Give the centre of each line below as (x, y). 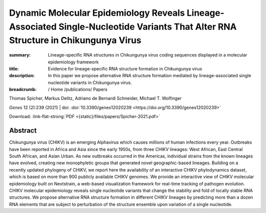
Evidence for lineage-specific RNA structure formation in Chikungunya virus (125, 68)
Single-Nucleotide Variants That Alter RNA (148, 27)
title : (14, 68)
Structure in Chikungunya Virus (75, 41)
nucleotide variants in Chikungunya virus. (90, 82)
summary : (20, 55)
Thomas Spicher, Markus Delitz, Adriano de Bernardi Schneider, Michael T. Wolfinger (95, 98)
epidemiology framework (73, 62)
